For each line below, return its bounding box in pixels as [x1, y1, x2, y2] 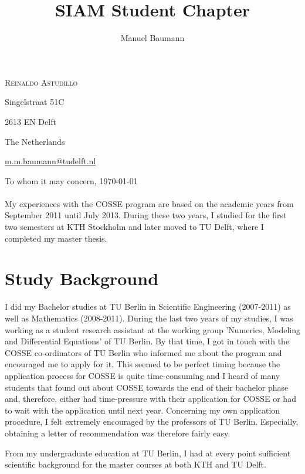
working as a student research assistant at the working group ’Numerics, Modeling [5, 323, 300, 336]
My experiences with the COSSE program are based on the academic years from [5, 197, 294, 209]
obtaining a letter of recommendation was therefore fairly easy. [5, 426, 231, 439]
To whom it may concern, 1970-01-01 [5, 174, 138, 187]
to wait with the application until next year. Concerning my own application [5, 404, 280, 416]
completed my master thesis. [5, 232, 107, 244]
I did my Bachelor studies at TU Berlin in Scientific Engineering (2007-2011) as [5, 300, 291, 313]
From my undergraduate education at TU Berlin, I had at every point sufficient [5, 446, 291, 459]
